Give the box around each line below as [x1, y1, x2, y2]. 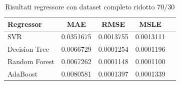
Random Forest [7, 56, 54, 67]
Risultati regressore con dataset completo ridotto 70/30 [5, 1, 175, 11]
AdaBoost [7, 68, 38, 79]
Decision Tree [7, 44, 49, 54]
